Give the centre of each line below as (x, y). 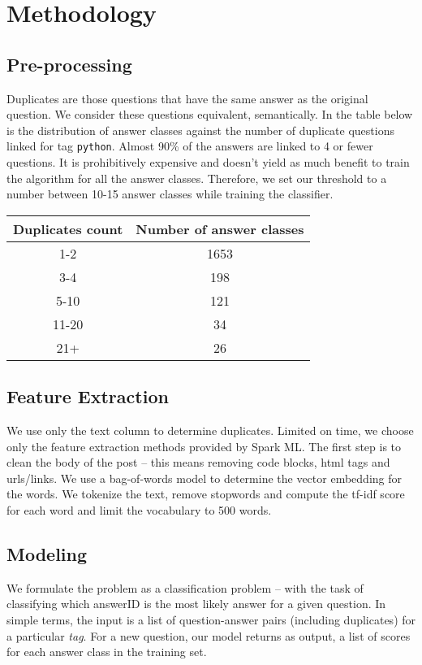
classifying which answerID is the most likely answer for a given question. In (196, 604)
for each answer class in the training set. (107, 652)
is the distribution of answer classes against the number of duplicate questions (200, 130)
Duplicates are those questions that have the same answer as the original (187, 98)
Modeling (47, 553)
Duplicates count (68, 228)
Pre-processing (69, 64)
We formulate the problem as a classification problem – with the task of (185, 587)
